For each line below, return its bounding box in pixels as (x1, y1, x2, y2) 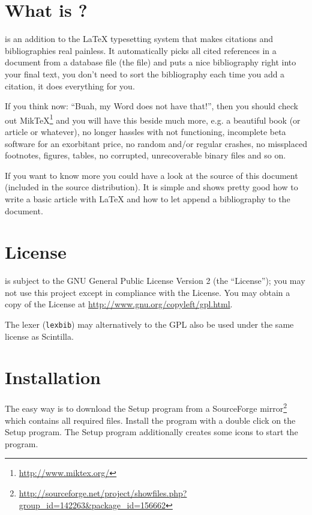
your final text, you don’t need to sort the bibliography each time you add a (5, 67, 285, 80)
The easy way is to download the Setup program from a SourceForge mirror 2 (5, 400, 287, 415)
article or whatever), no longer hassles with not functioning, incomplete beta (5, 125, 286, 137)
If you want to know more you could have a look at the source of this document (5, 169, 298, 181)
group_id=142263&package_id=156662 (19, 498, 166, 511)
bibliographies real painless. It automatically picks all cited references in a (5, 44, 277, 56)
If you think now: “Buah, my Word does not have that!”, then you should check (5, 100, 298, 112)
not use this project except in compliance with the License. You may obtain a (5, 286, 290, 298)
